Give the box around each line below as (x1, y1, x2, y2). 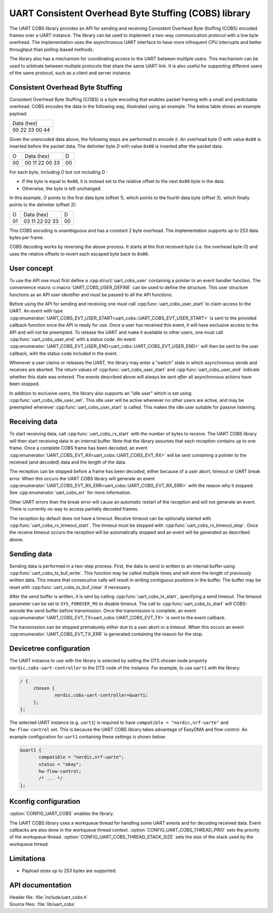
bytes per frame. (9, 235, 44, 241)
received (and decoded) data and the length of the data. (9, 459, 126, 465)
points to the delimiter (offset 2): (9, 202, 77, 208)
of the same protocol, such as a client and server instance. (9, 70, 131, 76)
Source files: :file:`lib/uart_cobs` (9, 901, 76, 907)
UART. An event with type (9, 308, 63, 314)
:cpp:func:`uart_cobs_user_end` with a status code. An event (9, 336, 136, 342)
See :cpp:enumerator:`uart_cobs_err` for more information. (9, 489, 131, 495)
